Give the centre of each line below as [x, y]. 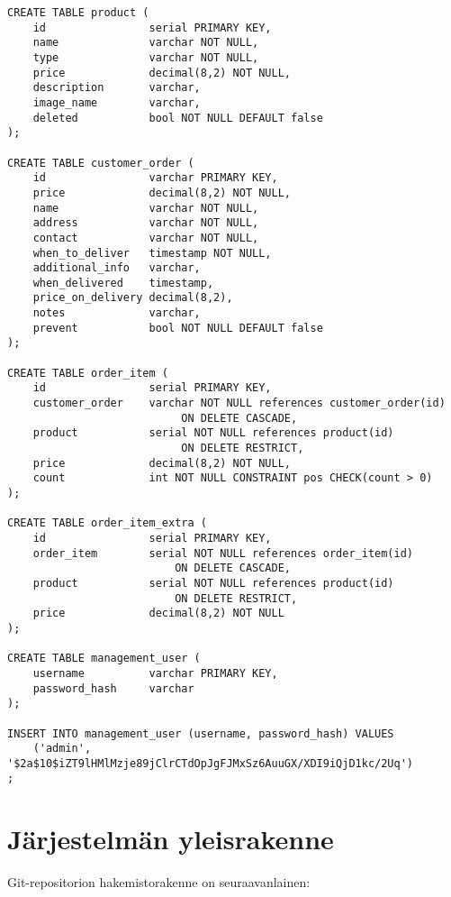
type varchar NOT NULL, [146, 57]
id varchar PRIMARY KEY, [155, 178]
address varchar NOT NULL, [146, 223]
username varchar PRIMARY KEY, [155, 673]
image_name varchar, [117, 102]
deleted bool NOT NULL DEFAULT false [178, 118]
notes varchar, [117, 313]
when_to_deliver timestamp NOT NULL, [152, 253]
